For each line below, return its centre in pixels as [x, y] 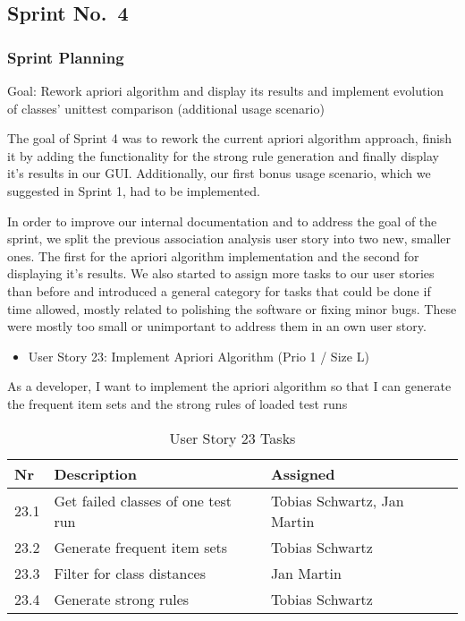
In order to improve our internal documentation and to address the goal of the [222, 221]
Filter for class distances [130, 573]
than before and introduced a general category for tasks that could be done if [219, 290]
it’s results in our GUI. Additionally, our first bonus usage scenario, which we [219, 173]
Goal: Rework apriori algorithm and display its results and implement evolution [226, 90]
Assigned [303, 473]
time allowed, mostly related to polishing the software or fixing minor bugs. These [232, 308]
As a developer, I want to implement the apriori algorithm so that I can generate [229, 386]
